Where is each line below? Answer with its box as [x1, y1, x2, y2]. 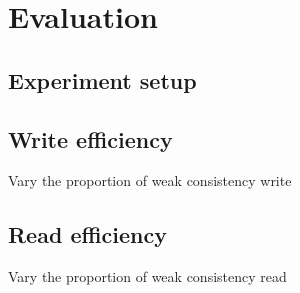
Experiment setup [8, 64, 197, 95]
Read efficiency [8, 219, 167, 250]
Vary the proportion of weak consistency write [8, 170, 292, 191]
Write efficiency [8, 123, 173, 154]
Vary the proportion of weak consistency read [8, 266, 287, 287]
